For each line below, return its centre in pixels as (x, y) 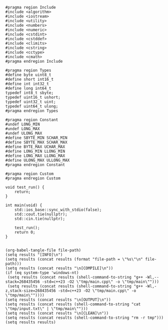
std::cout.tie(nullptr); (41, 214)
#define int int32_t (27, 84)
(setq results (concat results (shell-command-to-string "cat (73, 304)
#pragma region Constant (32, 120)
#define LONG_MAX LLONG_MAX (35, 156)
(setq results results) (31, 322)
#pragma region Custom (29, 174)
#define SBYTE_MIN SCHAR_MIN (36, 138)
